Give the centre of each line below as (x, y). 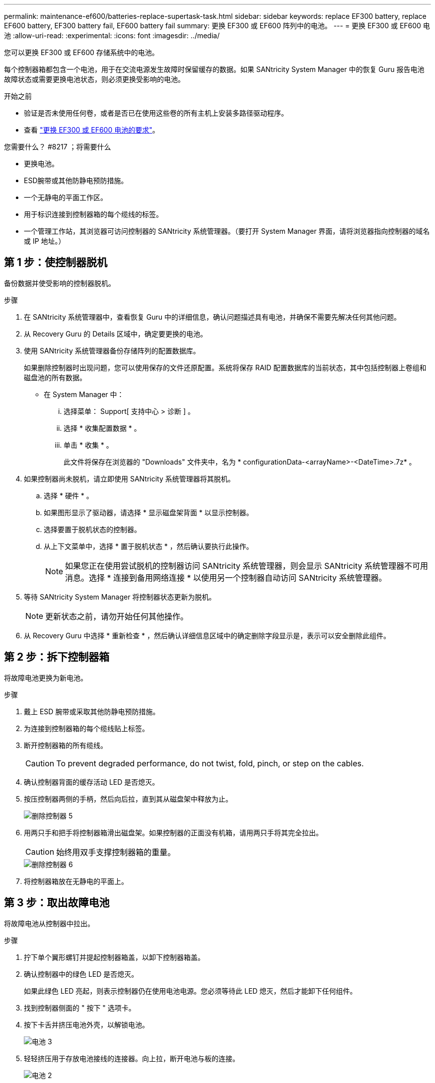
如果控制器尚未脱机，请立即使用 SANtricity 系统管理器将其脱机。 (129, 478)
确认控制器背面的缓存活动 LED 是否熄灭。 (92, 782)
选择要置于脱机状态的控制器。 (92, 529)
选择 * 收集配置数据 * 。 (102, 428)
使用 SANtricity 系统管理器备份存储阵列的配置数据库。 (112, 350)
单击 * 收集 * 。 (88, 445)
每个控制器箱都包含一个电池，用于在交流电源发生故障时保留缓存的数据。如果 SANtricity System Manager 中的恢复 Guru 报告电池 (214, 69)
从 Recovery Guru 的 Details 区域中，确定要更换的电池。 (116, 334)
